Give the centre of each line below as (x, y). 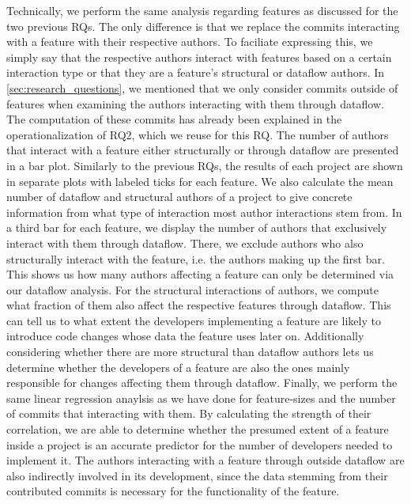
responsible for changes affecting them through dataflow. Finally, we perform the (202, 383)
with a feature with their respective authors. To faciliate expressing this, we (190, 42)
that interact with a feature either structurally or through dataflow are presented (203, 150)
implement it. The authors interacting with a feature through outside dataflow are (205, 460)
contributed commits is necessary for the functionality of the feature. (173, 491)
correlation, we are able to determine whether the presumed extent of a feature (198, 429)
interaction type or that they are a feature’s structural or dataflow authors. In (196, 72)
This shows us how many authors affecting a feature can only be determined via (200, 274)
